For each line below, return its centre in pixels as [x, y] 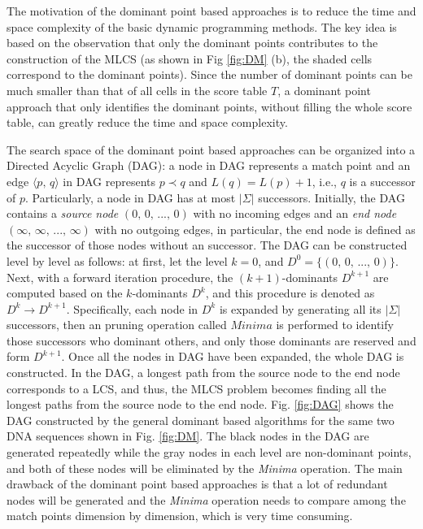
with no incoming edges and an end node [295, 213]
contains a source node [63, 213]
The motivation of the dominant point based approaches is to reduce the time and [211, 11]
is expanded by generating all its [300, 308]
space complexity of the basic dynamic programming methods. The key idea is [202, 26]
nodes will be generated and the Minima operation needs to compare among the [206, 499]
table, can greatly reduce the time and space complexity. [147, 122]
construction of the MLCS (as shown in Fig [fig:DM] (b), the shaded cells [190, 58]
